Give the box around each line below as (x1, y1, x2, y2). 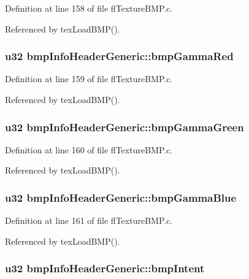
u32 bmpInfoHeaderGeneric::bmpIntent (5, 261, 205, 276)
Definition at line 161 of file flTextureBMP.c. (5, 214, 173, 227)
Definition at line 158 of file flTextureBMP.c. (5, 2, 173, 14)
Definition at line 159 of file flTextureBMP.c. (5, 72, 173, 85)
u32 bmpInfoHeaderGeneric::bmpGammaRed (5, 48, 234, 64)
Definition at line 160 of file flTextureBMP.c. (5, 143, 173, 156)
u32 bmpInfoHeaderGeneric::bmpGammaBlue (5, 189, 237, 205)
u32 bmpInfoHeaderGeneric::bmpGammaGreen (5, 119, 244, 134)
